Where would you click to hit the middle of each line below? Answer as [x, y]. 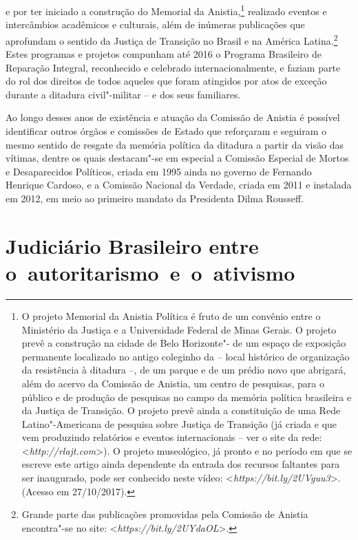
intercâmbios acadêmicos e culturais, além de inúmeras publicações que [155, 24]
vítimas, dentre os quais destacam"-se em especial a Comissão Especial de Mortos [177, 158]
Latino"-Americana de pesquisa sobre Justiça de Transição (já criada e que [179, 423]
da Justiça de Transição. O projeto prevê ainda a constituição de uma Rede [181, 410]
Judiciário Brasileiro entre [132, 245]
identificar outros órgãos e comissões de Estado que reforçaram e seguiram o [166, 131]
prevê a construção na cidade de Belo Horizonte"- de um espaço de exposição [184, 343]
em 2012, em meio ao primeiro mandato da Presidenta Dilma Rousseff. [155, 198]
